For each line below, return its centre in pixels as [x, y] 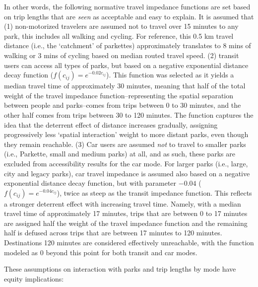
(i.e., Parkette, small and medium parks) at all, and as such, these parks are [120, 154]
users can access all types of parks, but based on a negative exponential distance [126, 65]
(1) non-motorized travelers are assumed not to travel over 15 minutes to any [121, 26]
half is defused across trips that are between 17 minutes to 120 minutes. [113, 233]
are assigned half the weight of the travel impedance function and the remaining [126, 223]
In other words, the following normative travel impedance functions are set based [127, 6]
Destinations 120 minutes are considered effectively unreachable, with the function [129, 243]
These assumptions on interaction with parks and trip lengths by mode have [120, 269]
